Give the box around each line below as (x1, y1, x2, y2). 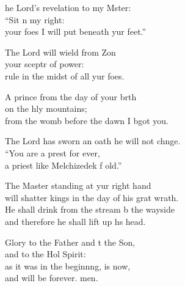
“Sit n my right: (5, 13, 65, 26)
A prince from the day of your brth (5, 90, 137, 103)
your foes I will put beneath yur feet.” (5, 25, 147, 38)
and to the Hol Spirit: (5, 248, 86, 260)
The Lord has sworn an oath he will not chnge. (5, 134, 181, 147)
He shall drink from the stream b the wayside (5, 203, 175, 216)
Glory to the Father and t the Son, (5, 235, 136, 248)
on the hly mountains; (5, 102, 87, 115)
